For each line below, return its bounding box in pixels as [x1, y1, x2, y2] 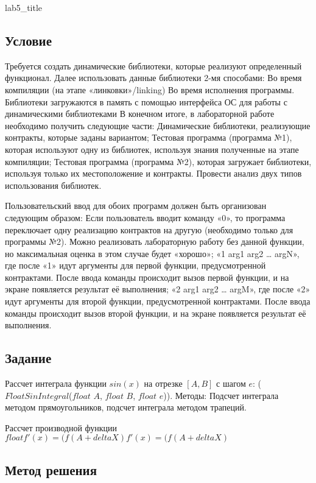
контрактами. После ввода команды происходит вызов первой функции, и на [5, 270, 289, 283]
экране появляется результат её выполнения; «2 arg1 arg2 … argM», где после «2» [5, 283, 311, 295]
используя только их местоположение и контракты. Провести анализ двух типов [5, 167, 302, 180]
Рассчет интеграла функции [5, 377, 107, 390]
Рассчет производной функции [5, 421, 118, 434]
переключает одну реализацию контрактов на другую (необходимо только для [5, 223, 293, 236]
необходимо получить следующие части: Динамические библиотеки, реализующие [5, 119, 311, 132]
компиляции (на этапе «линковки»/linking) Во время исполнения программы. [5, 83, 295, 96]
